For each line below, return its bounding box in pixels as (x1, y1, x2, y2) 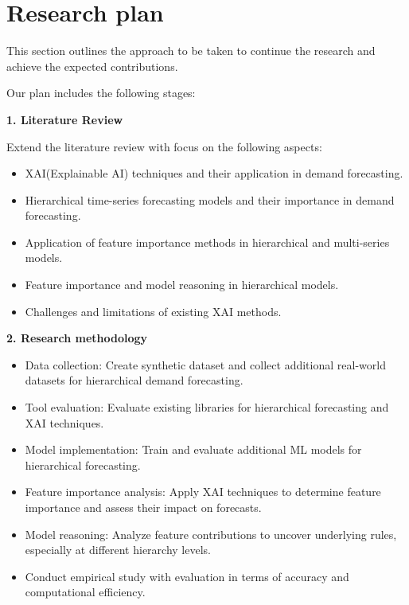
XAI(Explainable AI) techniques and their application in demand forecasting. (25, 165, 403, 181)
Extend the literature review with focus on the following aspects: (6, 138, 322, 154)
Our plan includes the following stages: (6, 84, 196, 101)
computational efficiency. (25, 584, 146, 600)
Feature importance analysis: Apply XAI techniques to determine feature (25, 483, 381, 500)
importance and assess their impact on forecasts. (25, 499, 262, 515)
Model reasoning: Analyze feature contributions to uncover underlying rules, (25, 525, 397, 542)
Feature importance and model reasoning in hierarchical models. (25, 276, 339, 293)
